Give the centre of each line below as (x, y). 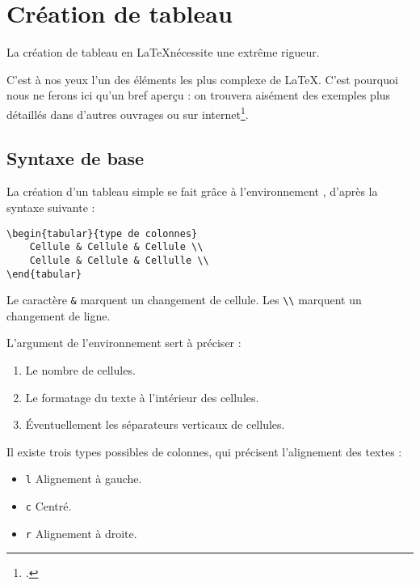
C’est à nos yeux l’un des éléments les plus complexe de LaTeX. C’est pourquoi (202, 79)
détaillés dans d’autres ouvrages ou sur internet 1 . (128, 112)
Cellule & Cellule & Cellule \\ (116, 247)
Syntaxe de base (76, 157)
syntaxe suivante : (51, 207)
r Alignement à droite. (81, 533)
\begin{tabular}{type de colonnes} (102, 233)
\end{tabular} (44, 274)
